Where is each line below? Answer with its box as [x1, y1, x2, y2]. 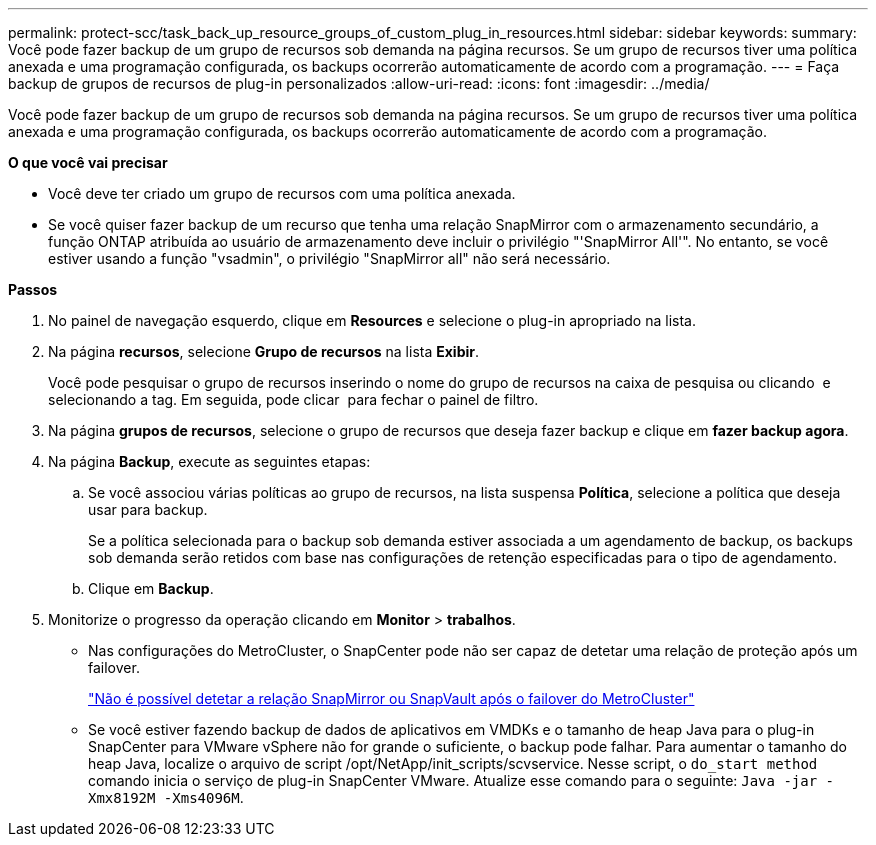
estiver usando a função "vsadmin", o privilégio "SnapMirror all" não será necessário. [48, 250, 611, 267]
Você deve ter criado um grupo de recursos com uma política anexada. [48, 185, 516, 202]
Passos [8, 281, 58, 298]
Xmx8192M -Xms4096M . [88, 789, 244, 806]
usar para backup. [88, 501, 208, 518]
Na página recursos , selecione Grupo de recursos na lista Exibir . [48, 343, 480, 360]
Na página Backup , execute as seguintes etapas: [48, 453, 371, 470]
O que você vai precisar [8, 154, 168, 171]
